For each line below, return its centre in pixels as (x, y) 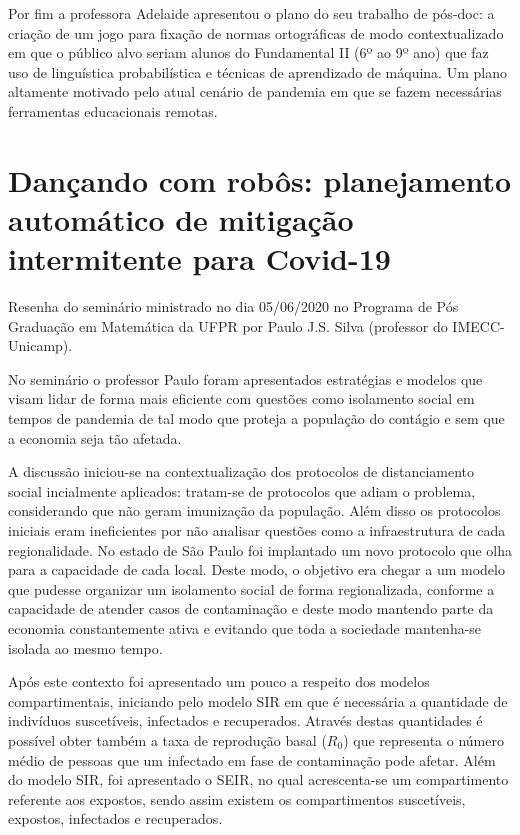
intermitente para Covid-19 (199, 258)
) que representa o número (423, 739)
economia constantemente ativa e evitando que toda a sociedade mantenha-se (245, 627)
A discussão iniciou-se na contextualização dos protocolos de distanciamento (241, 471)
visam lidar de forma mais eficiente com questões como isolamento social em (241, 398)
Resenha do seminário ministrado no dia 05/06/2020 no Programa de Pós (233, 306)
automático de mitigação (181, 218)
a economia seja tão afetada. (95, 437)
